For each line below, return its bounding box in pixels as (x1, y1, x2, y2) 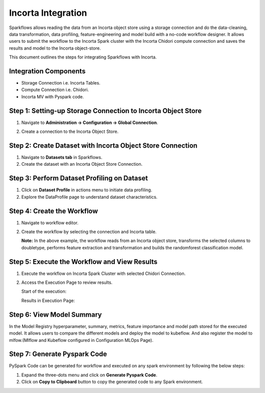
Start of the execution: (21, 288, 67, 295)
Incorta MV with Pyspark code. (21, 93, 84, 99)
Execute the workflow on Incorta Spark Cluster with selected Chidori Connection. (21, 271, 186, 276)
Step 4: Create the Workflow (9, 207, 98, 215)
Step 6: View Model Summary (9, 310, 102, 319)
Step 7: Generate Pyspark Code (9, 350, 107, 359)
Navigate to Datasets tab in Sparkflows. (21, 154, 103, 160)
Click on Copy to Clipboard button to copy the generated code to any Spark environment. (21, 379, 203, 385)
